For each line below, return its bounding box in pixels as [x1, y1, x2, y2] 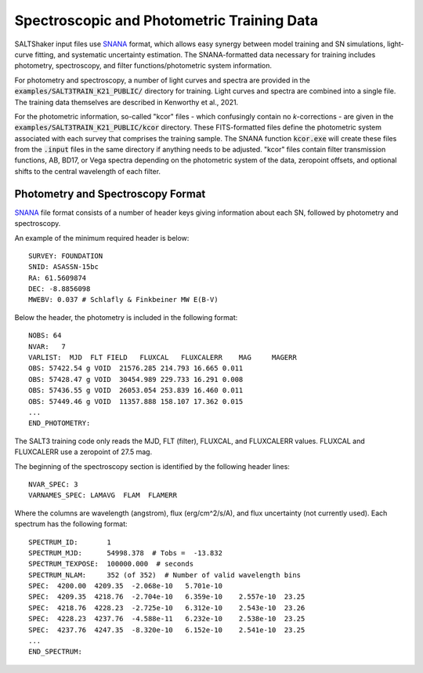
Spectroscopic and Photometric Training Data [14, 12, 319, 29]
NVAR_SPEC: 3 [28, 479, 78, 489]
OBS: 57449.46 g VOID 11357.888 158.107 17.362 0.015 [28, 397, 244, 406]
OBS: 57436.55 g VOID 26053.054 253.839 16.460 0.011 [28, 386, 244, 395]
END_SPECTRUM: [28, 647, 82, 657]
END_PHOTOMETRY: [28, 419, 91, 427]
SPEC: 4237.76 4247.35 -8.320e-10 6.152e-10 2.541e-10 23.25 [28, 625, 305, 635]
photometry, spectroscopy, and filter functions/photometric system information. [14, 61, 273, 71]
